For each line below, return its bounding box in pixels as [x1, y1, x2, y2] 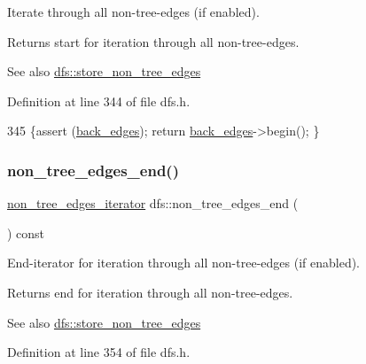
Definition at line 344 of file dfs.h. [7, 91, 191, 110]
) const [7, 223, 45, 242]
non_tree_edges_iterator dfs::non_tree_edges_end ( [7, 194, 299, 213]
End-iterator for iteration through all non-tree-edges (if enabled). [7, 253, 361, 272]
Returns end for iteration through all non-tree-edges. [7, 283, 293, 301]
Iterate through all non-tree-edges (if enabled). [7, 3, 260, 20]
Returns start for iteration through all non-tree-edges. [7, 32, 300, 50]
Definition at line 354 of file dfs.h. [7, 343, 191, 361]
